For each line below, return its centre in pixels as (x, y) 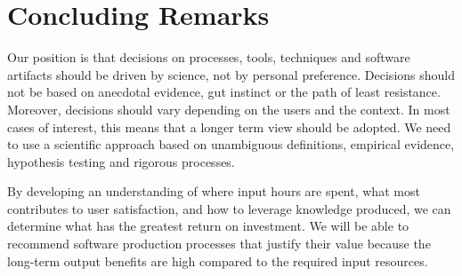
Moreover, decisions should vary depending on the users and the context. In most (229, 109)
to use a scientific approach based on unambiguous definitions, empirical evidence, (231, 144)
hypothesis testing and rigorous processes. (121, 161)
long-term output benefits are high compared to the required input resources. (218, 260)
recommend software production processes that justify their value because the (219, 244)
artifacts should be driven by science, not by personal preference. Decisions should (231, 74)
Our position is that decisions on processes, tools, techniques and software (209, 57)
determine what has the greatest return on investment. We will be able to (208, 226)
